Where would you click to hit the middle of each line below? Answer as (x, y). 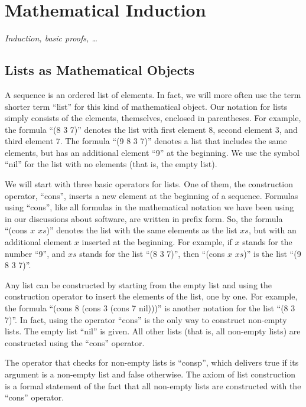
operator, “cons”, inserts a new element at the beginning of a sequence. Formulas (152, 195)
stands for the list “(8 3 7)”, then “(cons (152, 253)
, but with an (272, 230)
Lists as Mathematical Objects (100, 70)
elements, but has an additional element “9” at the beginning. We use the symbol (152, 152)
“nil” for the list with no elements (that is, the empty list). (111, 164)
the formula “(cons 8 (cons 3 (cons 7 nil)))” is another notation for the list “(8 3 (150, 308)
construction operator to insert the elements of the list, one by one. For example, (151, 296)
